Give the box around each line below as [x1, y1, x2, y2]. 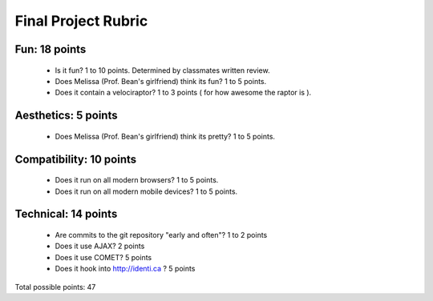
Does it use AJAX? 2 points [55, 241, 145, 251]
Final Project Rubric [14, 12, 148, 30]
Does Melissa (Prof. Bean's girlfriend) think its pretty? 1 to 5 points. [55, 131, 276, 141]
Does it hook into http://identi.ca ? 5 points [55, 264, 196, 274]
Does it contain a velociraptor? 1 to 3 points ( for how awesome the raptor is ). [55, 88, 312, 98]
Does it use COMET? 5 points [55, 252, 152, 262]
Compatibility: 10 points [14, 152, 137, 166]
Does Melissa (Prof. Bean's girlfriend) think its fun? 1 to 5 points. [55, 76, 267, 86]
